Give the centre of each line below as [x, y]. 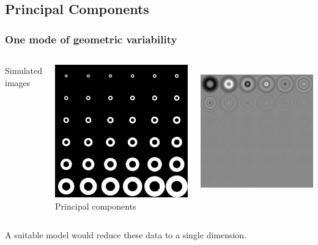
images [18, 82]
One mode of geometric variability [91, 39]
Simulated [24, 70]
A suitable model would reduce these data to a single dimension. [126, 235]
